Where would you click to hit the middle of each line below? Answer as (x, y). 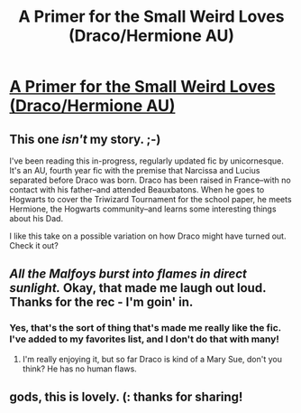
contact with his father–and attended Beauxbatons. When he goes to (137, 190)
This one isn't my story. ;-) (85, 139)
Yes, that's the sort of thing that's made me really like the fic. (146, 328)
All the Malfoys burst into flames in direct (128, 274)
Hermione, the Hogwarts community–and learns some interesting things (143, 209)
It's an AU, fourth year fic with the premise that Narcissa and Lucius (135, 170)
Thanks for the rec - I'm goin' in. (101, 302)
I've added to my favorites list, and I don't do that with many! (144, 339)
